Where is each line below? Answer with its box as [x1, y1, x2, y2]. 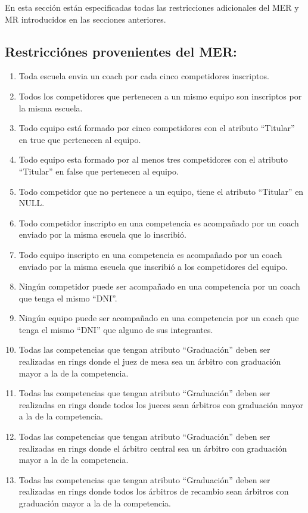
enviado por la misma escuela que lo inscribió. [18, 228, 186, 241]
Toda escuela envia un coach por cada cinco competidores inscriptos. [18, 70, 269, 82]
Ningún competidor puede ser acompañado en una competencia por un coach [18, 280, 300, 293]
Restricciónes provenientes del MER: [5, 42, 237, 60]
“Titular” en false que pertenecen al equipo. [18, 164, 179, 177]
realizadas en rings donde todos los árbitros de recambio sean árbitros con [18, 485, 289, 498]
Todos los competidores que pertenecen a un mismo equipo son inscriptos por [18, 89, 302, 102]
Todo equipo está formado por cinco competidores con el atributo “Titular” [18, 122, 295, 134]
